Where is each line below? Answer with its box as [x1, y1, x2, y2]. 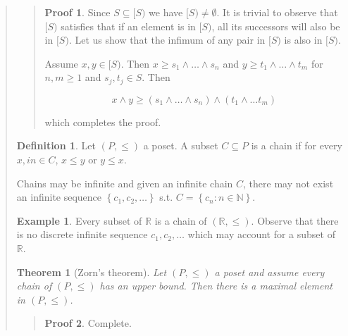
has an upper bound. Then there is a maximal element [99, 278, 333, 293]
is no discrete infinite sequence [16, 227, 148, 242]
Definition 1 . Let [16, 138, 96, 153]
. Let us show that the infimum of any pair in [68, 32, 266, 47]
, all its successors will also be [211, 18, 340, 33]
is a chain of [154, 213, 207, 228]
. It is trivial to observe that [216, 5, 338, 19]
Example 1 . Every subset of [16, 213, 142, 228]
